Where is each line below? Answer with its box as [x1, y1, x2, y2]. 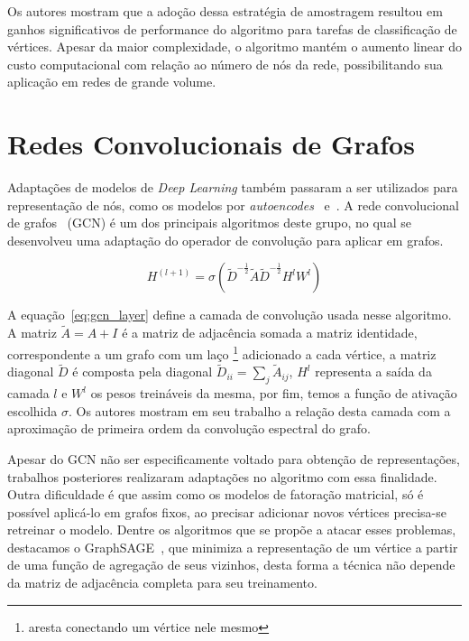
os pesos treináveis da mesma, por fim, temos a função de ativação [90, 384, 457, 403]
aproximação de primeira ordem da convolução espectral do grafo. [7, 419, 371, 438]
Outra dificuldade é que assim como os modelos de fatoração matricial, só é [7, 485, 424, 504]
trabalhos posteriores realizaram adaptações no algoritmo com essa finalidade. [7, 467, 437, 486]
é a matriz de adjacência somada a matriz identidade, [122, 323, 418, 342]
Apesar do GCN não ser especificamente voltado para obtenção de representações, [7, 449, 460, 468]
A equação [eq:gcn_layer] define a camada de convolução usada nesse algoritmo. [7, 305, 452, 324]
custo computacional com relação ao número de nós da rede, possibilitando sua [7, 54, 443, 73]
